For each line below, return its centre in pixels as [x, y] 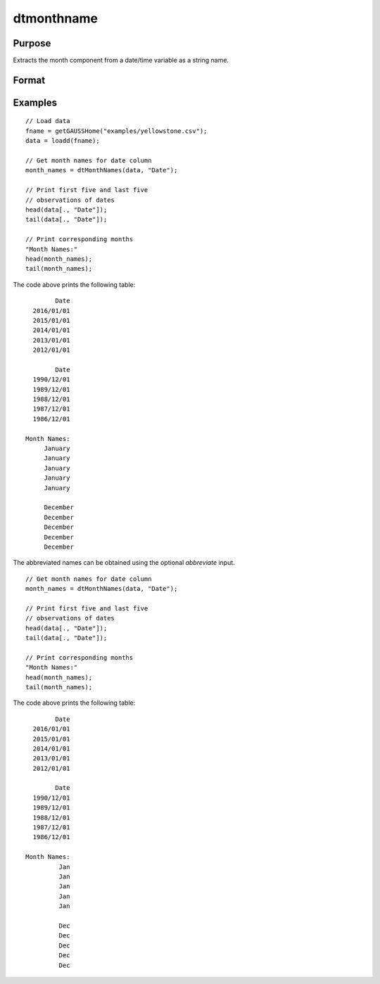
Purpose [32, 43]
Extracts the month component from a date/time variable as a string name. [121, 60]
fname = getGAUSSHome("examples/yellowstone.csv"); [116, 131]
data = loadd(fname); [63, 141]
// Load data [48, 121]
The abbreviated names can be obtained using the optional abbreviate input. [124, 563]
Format [29, 80]
